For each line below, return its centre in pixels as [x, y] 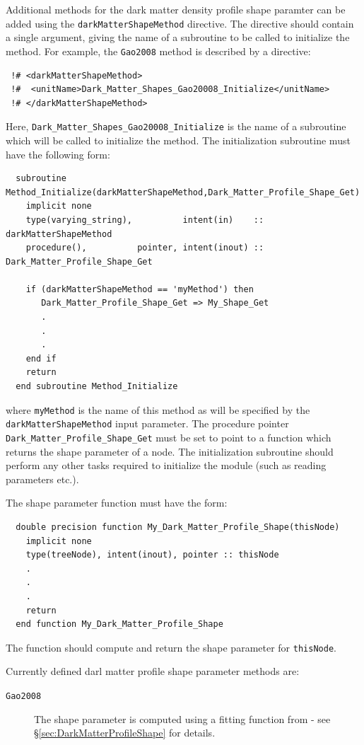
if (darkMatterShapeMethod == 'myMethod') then [140, 289]
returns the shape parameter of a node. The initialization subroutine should [170, 451]
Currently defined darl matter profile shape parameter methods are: [153, 671]
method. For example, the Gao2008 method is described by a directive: [158, 51]
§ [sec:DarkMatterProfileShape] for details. [125, 733]
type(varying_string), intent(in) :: [145, 220]
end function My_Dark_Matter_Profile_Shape [119, 624]
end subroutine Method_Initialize [97, 387]
